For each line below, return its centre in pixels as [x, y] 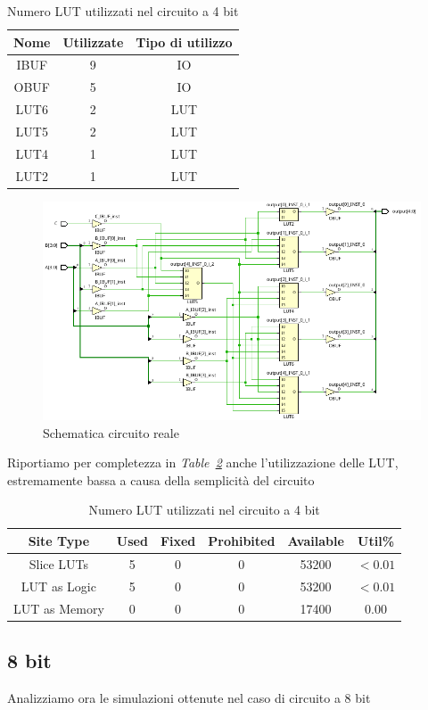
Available [316, 540]
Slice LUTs [59, 563]
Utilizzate [93, 41]
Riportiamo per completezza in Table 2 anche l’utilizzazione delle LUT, [203, 462]
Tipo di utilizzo [184, 41]
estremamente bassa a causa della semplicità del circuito [161, 479]
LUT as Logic [58, 586]
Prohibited [242, 540]
